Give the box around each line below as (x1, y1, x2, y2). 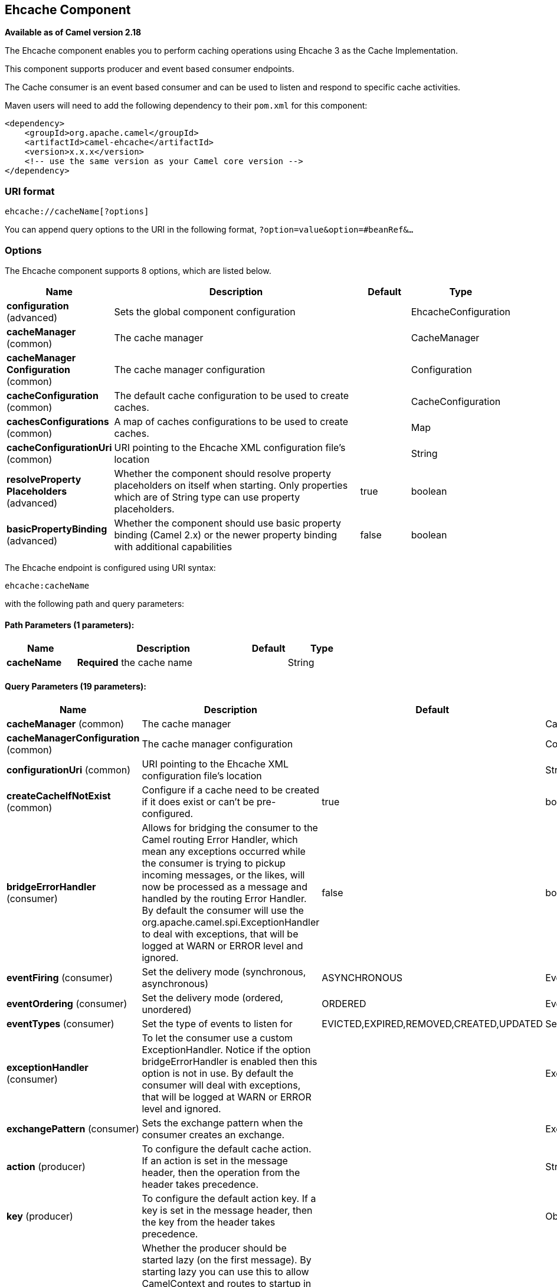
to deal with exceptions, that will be (142, 928, 299, 940)
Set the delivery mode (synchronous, (142, 966, 306, 978)
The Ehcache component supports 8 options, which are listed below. (5, 265, 271, 276)
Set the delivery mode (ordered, (142, 992, 283, 1004)
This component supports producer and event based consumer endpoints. (5, 64, 294, 74)
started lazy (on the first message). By (142, 1254, 312, 1266)
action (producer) (6, 1161, 86, 1173)
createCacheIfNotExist (6, 790, 111, 802)
